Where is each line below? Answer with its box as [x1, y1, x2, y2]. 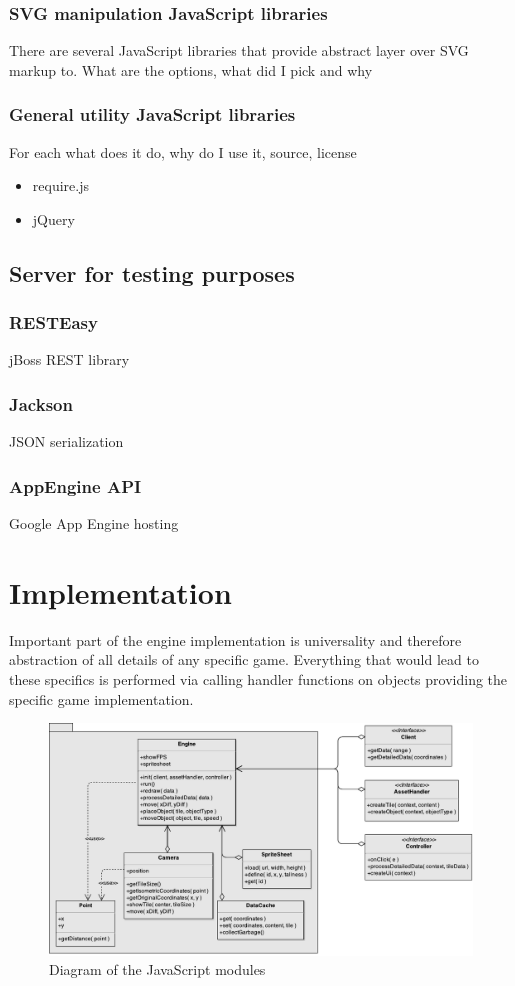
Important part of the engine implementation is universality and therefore [9, 629, 462, 650]
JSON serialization [9, 431, 124, 452]
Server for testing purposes [9, 257, 295, 288]
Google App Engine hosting [9, 513, 179, 534]
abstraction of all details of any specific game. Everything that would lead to [9, 649, 479, 670]
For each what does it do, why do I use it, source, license [9, 141, 357, 162]
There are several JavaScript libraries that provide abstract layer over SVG [9, 40, 469, 61]
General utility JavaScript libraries [9, 102, 296, 127]
